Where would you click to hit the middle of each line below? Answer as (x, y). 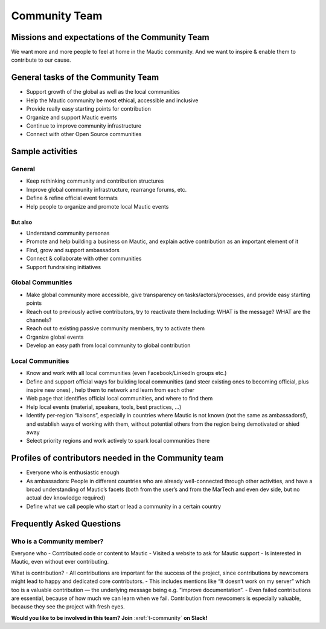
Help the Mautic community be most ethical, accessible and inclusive (112, 100)
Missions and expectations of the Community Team (110, 37)
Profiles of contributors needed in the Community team (117, 458)
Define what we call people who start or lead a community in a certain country (124, 506)
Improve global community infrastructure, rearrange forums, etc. (107, 189)
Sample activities (44, 152)
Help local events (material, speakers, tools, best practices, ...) (104, 407)
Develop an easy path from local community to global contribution (108, 345)
